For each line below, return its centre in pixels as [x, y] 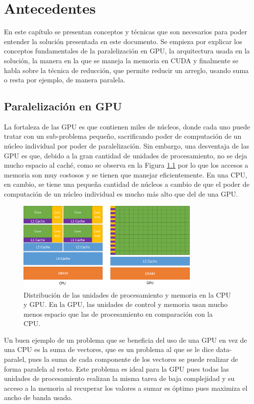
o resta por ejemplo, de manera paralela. [65, 80]
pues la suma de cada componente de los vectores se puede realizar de [133, 359]
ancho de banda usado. [38, 397]
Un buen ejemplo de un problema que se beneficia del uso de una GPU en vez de [126, 340]
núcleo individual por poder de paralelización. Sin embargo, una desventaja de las [127, 146]
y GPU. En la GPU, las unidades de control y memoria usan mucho [126, 304]
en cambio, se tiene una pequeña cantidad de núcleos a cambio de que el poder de [127, 184]
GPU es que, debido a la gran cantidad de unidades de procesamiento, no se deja [126, 155]
